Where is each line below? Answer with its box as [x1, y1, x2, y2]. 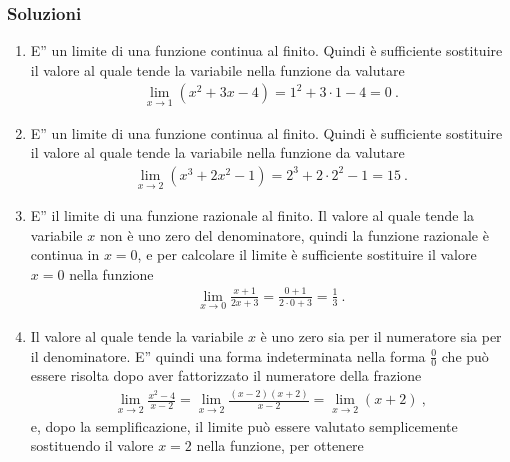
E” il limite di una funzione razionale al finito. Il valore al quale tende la [30, 205, 475, 226]
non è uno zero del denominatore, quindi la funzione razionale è [99, 224, 489, 245]
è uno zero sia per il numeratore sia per [260, 326, 502, 347]
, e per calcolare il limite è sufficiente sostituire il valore [137, 244, 477, 265]
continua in [30, 244, 100, 265]
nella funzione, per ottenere [196, 435, 364, 456]
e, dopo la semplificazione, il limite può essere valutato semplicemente [30, 415, 458, 436]
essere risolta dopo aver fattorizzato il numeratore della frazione [30, 365, 422, 386]
